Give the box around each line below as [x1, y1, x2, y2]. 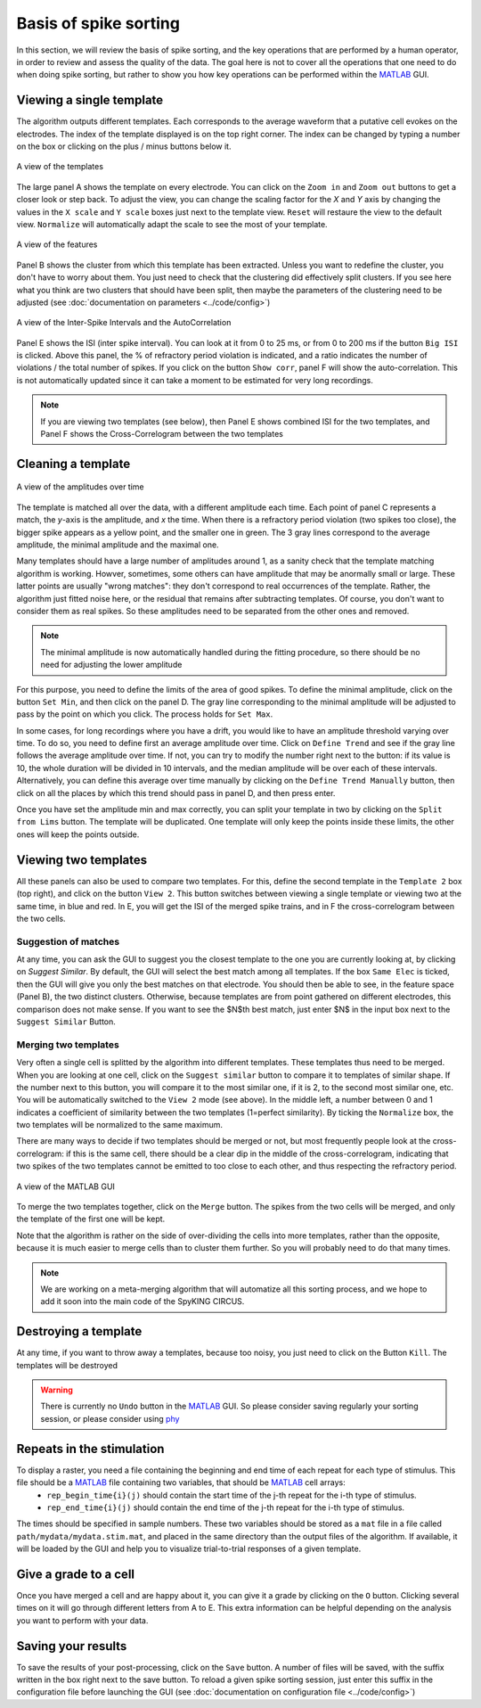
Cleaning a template [16, 456, 131, 472]
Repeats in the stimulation [16, 1441, 165, 1457]
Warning [40, 1384, 73, 1395]
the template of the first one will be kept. [16, 1213, 166, 1225]
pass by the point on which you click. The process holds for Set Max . [16, 709, 273, 719]
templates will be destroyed [16, 1359, 118, 1370]
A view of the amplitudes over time [16, 481, 144, 492]
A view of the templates [16, 161, 104, 172]
